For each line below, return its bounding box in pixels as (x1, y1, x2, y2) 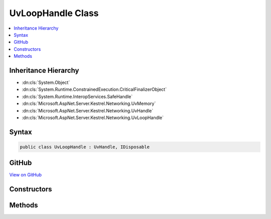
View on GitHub (9, 172, 42, 178)
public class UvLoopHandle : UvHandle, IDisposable (20, 144, 150, 150)
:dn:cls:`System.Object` (22, 79, 70, 85)
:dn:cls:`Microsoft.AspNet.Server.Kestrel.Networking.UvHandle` (22, 107, 154, 114)
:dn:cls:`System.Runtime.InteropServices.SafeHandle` (22, 93, 133, 99)
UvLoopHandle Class (9, 8, 99, 19)
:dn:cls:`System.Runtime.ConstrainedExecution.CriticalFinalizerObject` (22, 86, 167, 92)
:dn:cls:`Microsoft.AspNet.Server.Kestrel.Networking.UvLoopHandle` (22, 115, 164, 121)
